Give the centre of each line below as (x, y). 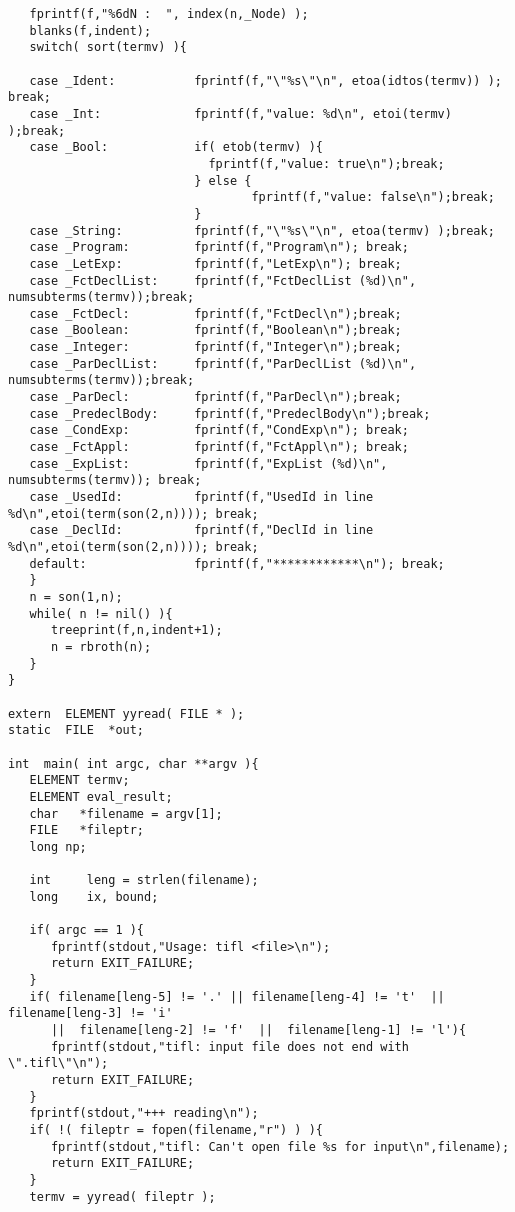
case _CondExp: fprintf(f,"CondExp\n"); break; (219, 430)
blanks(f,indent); (90, 30)
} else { (223, 180)
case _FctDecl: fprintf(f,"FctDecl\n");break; (215, 313)
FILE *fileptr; (87, 830)
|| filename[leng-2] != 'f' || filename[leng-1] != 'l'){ (258, 1030)
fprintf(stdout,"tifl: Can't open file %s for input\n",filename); (280, 1146)
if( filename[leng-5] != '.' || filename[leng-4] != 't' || (237, 996)
